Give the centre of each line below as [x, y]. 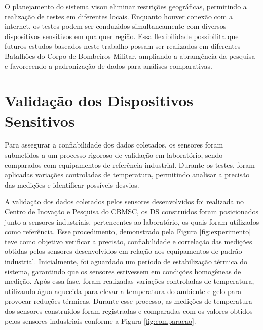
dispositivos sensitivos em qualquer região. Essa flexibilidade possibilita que [122, 36]
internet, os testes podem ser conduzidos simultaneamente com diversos [116, 26]
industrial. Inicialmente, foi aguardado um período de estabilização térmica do [126, 261]
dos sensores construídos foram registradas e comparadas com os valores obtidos [129, 310]
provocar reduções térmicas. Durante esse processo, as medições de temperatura [128, 301]
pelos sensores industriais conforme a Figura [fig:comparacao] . [100, 321]
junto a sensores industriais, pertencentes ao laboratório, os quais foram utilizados [132, 221]
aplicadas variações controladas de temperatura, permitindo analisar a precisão [127, 175]
